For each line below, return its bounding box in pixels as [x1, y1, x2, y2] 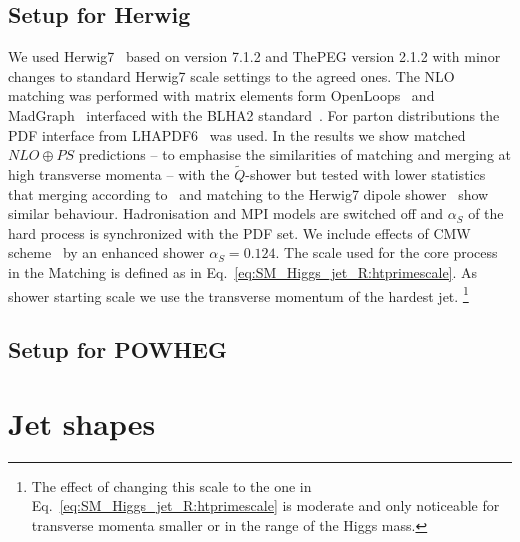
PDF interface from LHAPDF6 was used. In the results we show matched [8, 124, 466, 145]
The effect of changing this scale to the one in [31, 475, 312, 496]
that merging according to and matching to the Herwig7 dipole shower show [8, 183, 489, 204]
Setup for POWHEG [8, 334, 227, 365]
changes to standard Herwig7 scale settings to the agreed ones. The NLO [8, 65, 455, 86]
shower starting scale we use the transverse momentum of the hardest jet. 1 [8, 282, 469, 306]
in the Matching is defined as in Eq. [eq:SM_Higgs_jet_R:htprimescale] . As [8, 261, 478, 282]
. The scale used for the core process [275, 242, 498, 263]
